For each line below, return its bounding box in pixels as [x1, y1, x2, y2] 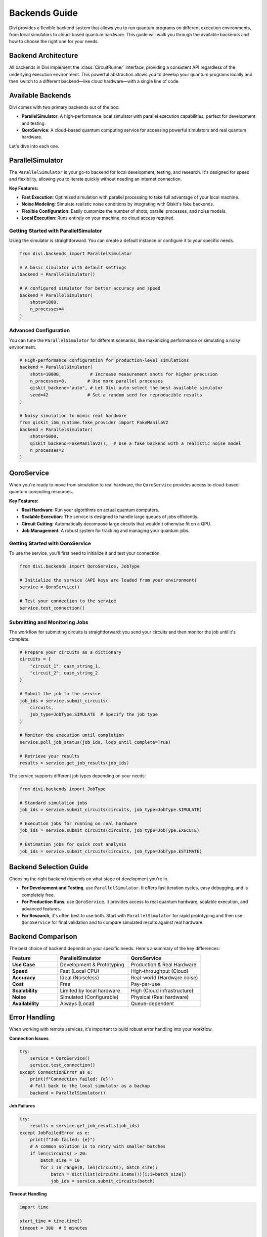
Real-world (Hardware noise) [131, 974, 198, 981]
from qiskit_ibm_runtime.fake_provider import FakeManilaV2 [19, 420, 169, 426]
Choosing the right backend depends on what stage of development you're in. [9, 876, 169, 882]
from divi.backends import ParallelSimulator [19, 251, 132, 257]
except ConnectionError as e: [19, 1069, 93, 1075]
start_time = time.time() [19, 1218, 83, 1224]
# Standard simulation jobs [19, 800, 88, 806]
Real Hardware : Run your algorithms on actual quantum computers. [21, 507, 159, 513]
